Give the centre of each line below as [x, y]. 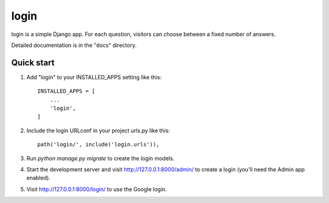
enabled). [39, 178]
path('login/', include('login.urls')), [98, 144]
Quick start [33, 62]
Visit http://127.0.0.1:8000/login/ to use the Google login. [97, 189]
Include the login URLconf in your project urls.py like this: [98, 130]
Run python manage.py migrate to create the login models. [101, 158]
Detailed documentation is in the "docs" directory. [74, 45]
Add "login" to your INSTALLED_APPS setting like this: [94, 77]
